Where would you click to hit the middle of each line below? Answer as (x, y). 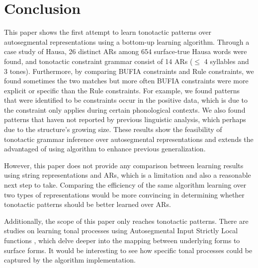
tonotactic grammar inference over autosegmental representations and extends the (129, 139)
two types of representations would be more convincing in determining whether (124, 194)
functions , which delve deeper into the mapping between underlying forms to (122, 240)
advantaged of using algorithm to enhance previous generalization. (105, 149)
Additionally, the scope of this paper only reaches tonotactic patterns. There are (126, 221)
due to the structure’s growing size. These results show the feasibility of (113, 129)
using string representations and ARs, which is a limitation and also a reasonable (128, 175)
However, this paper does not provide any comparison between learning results (124, 165)
